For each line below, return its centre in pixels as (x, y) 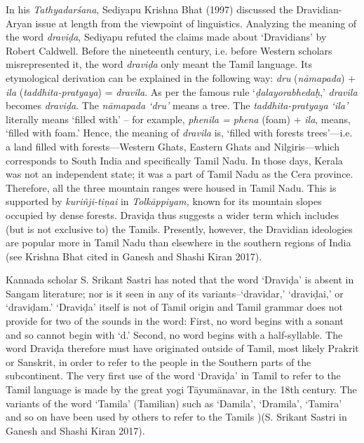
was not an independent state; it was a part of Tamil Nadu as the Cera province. (180, 174)
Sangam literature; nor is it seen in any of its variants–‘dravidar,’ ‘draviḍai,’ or (175, 293)
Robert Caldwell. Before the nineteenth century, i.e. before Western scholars (169, 50)
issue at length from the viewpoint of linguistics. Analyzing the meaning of (196, 23)
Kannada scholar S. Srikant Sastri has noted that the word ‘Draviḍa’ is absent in (180, 280)
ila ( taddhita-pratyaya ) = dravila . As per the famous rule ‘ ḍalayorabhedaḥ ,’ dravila (182, 91)
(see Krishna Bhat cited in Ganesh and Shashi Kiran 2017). (134, 256)
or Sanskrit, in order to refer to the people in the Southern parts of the (159, 361)
